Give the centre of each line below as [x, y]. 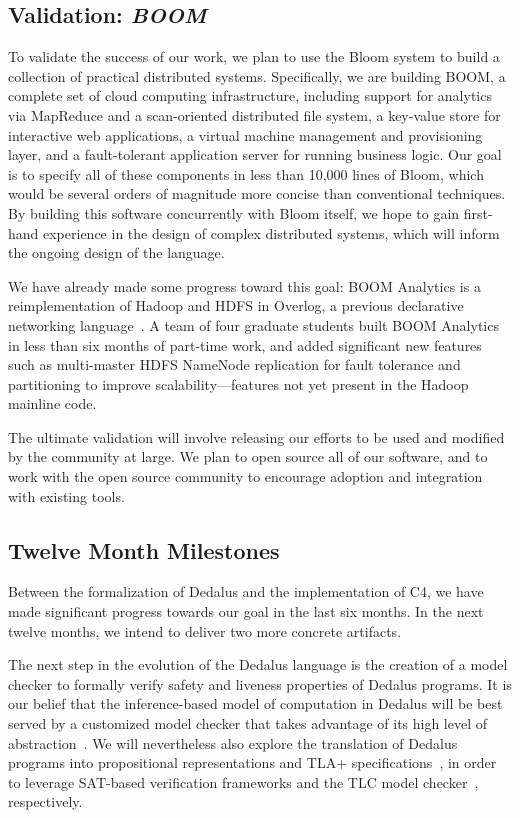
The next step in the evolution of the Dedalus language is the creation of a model [258, 664]
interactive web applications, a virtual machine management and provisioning [245, 134]
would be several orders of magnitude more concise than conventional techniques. [257, 193]
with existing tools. [66, 495]
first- [478, 212]
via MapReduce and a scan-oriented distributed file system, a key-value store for [254, 114]
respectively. [45, 801]
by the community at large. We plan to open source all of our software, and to [248, 456]
